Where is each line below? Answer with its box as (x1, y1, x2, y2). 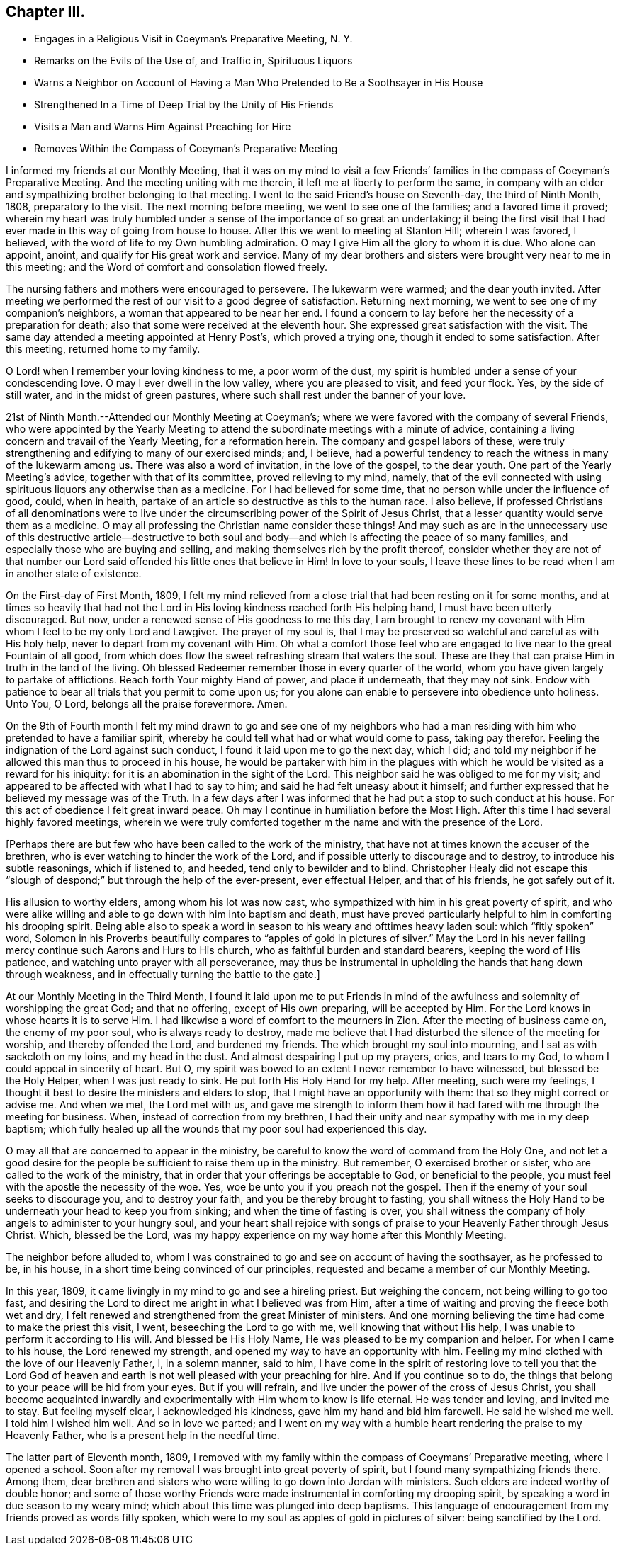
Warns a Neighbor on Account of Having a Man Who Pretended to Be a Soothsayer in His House (34, 76, 483, 89)
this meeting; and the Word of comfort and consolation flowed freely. (6, 261, 327, 273)
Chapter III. (6, 3, 86, 21)
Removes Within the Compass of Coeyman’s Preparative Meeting (34, 142, 338, 155)
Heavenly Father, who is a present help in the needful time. (6, 1429, 280, 1442)
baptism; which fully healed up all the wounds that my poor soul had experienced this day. (6, 1123, 427, 1135)
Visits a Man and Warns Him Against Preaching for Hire (34, 120, 291, 133)
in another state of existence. (6, 567, 142, 580)
